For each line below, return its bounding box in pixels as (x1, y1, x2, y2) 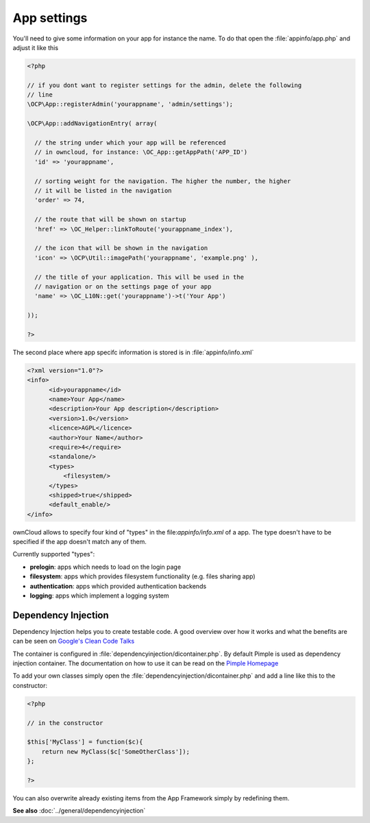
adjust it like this (12, 43, 58, 51)
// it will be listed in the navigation (34, 187, 172, 195)
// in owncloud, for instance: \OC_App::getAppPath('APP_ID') (34, 148, 248, 156)
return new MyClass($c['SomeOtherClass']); (41, 748, 190, 755)
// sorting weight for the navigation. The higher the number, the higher (34, 177, 291, 185)
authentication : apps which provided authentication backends (29, 582, 207, 590)
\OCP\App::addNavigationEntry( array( (27, 120, 158, 127)
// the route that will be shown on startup (34, 216, 186, 223)
